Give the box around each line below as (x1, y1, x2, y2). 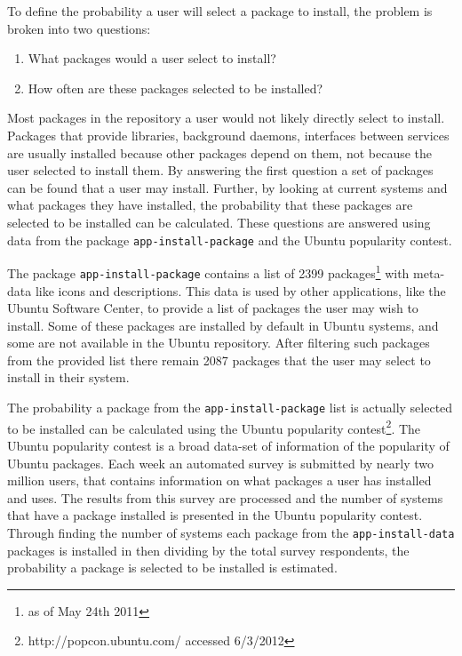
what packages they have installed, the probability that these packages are (7, 196, 413, 214)
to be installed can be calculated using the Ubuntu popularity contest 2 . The (7, 416, 421, 437)
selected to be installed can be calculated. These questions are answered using (7, 212, 431, 231)
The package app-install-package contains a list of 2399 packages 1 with (7, 261, 410, 282)
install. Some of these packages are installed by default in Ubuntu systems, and (7, 316, 439, 334)
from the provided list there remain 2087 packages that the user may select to (7, 350, 431, 369)
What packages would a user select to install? (28, 49, 276, 68)
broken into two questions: (7, 19, 151, 37)
